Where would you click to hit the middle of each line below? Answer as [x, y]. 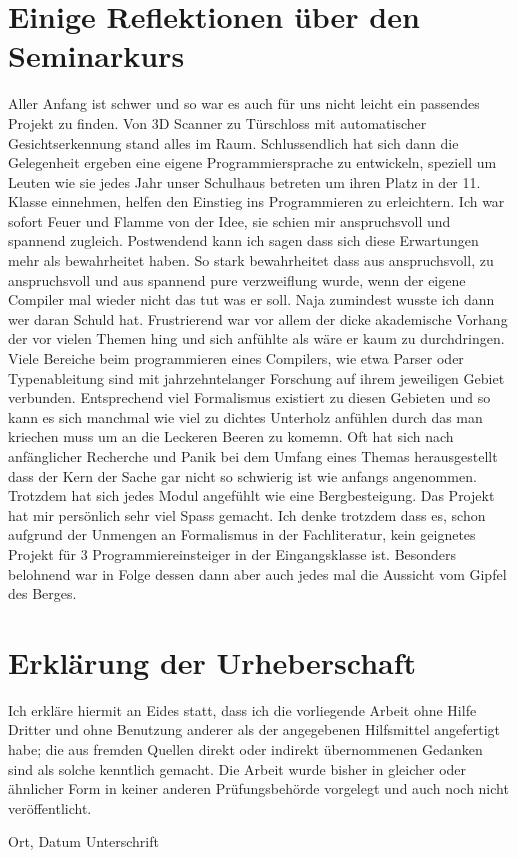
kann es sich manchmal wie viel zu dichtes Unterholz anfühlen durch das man [245, 416]
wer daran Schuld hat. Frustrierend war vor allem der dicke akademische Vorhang [258, 318]
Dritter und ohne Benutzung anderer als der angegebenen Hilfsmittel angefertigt [254, 729]
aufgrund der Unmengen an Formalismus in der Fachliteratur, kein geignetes [242, 534]
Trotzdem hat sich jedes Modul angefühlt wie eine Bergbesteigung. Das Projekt [251, 495]
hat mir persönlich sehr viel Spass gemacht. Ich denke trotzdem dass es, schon [247, 514]
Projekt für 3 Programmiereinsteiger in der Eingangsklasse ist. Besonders [232, 553]
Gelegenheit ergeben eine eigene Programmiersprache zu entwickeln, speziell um [252, 162]
